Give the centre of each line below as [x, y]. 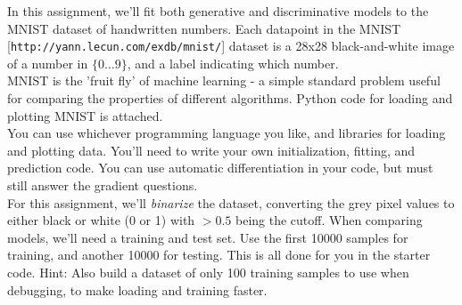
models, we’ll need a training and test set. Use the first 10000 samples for [208, 237]
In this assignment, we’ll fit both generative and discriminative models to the [218, 11]
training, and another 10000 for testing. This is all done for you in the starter [219, 255]
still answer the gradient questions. [103, 185]
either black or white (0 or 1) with [101, 220]
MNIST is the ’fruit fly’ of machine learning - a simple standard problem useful [224, 80]
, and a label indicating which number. [233, 63]
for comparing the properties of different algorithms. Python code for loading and [230, 98]
